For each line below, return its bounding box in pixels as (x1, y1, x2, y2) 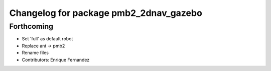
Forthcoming (9, 22, 54, 31)
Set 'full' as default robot (22, 36, 73, 42)
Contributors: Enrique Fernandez (22, 57, 90, 63)
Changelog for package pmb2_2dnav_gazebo (9, 7, 203, 18)
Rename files (22, 50, 49, 56)
